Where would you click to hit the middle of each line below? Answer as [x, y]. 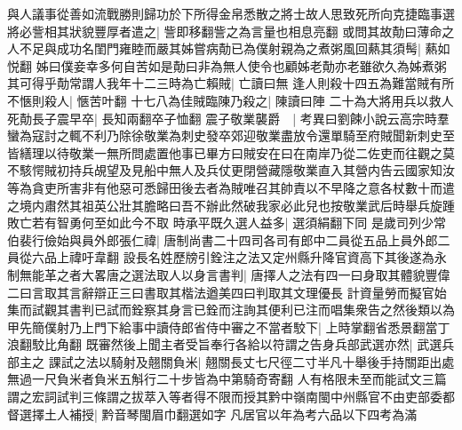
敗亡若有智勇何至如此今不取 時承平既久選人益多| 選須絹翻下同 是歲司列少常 [227, 223]
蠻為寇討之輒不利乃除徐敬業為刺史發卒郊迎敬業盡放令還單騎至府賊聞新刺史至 [231, 135]
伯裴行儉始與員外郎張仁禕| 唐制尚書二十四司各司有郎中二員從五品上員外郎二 [229, 239]
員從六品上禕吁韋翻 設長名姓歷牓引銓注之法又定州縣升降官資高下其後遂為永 [227, 257]
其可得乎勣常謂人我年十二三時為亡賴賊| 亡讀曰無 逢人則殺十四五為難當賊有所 [231, 83]
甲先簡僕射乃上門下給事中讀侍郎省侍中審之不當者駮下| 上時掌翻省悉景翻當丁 [229, 326]
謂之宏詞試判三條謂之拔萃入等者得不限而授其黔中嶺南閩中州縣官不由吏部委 [225, 397]
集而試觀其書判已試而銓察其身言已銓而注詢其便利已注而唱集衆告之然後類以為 [231, 310]
